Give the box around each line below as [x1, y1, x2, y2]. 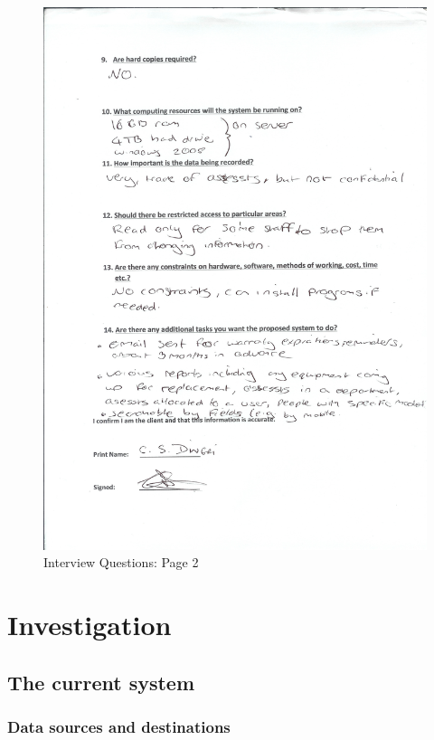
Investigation [7, 606, 172, 643]
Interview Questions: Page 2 [43, 553, 199, 572]
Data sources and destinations [7, 715, 231, 737]
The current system [7, 668, 195, 696]
